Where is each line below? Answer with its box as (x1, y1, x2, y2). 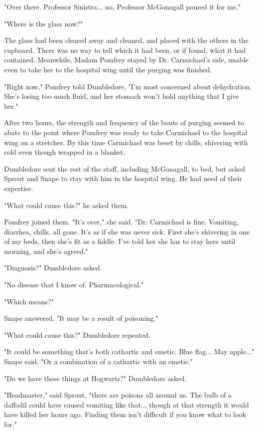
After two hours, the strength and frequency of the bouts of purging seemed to (4, 117, 244, 128)
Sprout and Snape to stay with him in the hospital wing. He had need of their (4, 173, 243, 184)
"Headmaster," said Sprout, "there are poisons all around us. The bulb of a (4, 390, 232, 400)
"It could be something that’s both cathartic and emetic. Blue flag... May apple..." (4, 346, 255, 357)
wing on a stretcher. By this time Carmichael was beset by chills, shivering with (4, 137, 248, 147)
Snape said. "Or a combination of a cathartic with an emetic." (4, 356, 193, 367)
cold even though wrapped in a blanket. (4, 147, 126, 157)
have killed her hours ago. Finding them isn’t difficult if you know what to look (4, 409, 246, 420)
